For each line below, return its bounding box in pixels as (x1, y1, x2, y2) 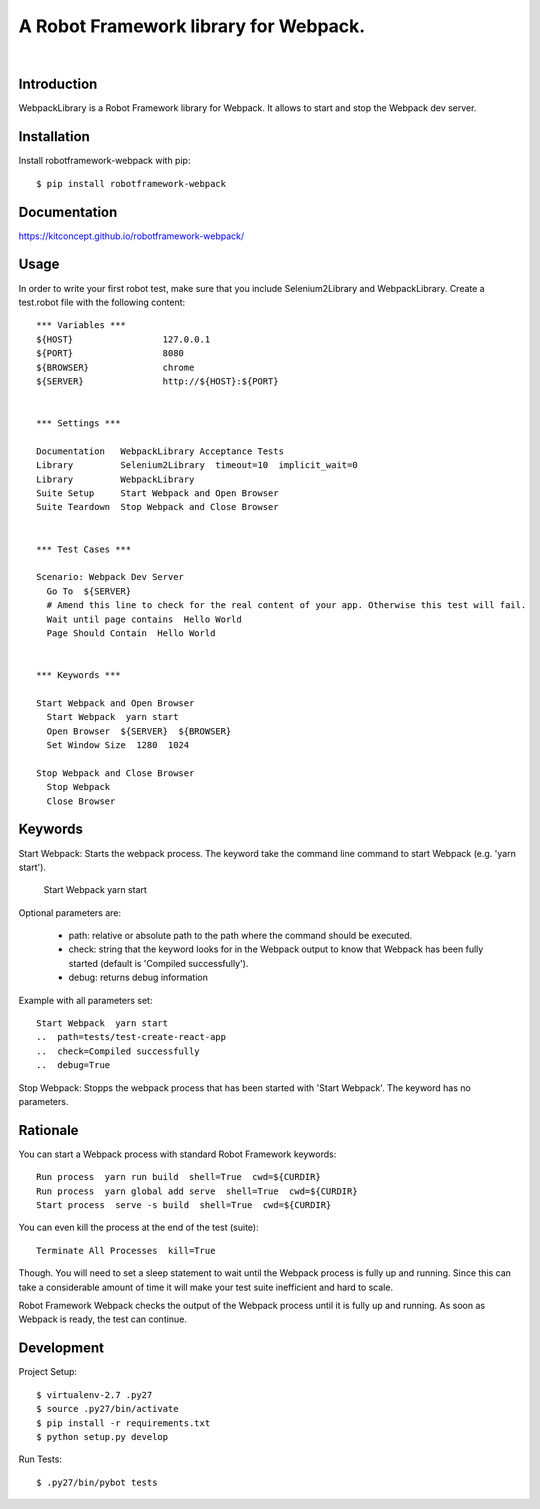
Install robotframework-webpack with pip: (18, 155, 191, 167)
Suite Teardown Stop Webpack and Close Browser (36, 501, 279, 513)
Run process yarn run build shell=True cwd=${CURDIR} (36, 1171, 322, 1183)
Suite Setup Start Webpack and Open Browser (36, 488, 279, 499)
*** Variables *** (36, 320, 127, 331)
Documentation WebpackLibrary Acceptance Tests (36, 445, 285, 457)
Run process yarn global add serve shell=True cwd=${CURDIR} (36, 1185, 359, 1197)
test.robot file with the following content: (18, 296, 186, 308)
